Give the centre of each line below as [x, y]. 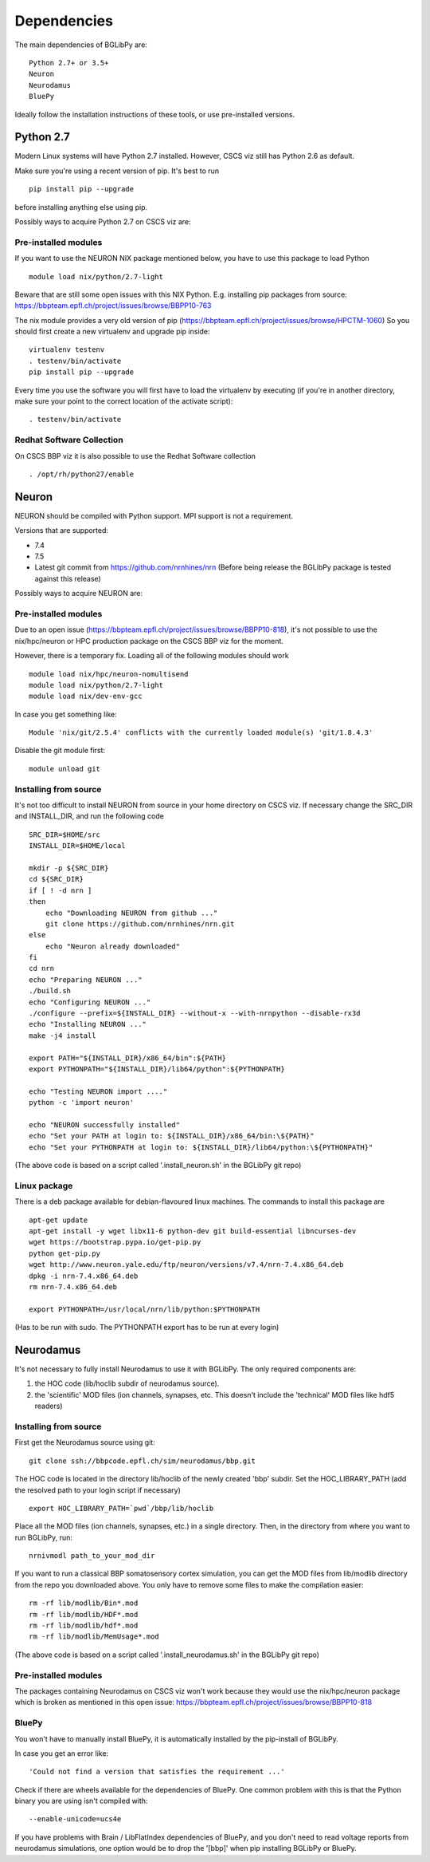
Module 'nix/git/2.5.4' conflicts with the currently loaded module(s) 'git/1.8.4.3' [201, 733]
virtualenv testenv [67, 350]
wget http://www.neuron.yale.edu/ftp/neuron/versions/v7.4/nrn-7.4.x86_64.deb [186, 1265]
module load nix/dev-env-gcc [86, 696]
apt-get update [59, 1220]
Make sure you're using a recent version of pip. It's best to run [117, 171]
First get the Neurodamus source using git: [85, 1442]
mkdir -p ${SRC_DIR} [69, 868]
